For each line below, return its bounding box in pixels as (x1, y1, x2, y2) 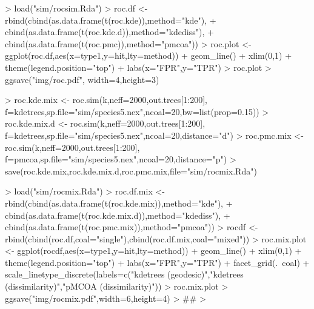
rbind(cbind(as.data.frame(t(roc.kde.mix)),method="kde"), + (5, 196, 233, 209)
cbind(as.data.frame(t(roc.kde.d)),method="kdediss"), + (5, 25, 214, 38)
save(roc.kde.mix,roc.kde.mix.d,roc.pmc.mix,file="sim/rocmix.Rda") (5, 164, 257, 177)
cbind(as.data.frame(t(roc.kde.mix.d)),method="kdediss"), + (5, 208, 230, 221)
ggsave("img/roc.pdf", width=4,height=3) (5, 73, 159, 85)
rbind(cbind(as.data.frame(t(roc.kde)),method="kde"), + (5, 13, 216, 26)
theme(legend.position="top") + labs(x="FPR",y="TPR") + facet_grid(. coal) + (5, 256, 310, 268)
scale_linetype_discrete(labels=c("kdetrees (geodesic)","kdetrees (5, 268, 244, 281)
